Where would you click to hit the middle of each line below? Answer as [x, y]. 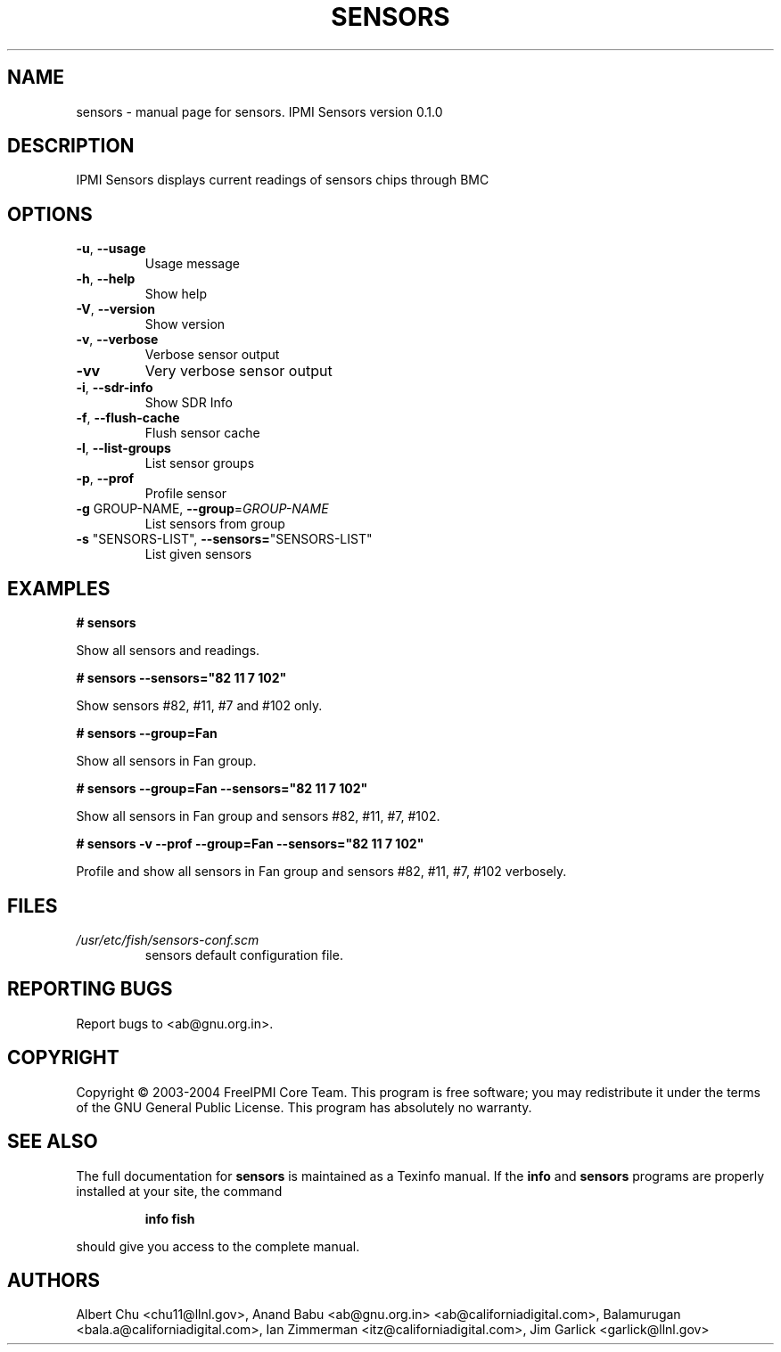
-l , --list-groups [123, 448]
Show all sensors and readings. [168, 651]
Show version [185, 324]
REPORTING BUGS [90, 989]
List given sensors [198, 554]
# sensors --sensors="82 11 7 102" [181, 678]
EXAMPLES [59, 588]
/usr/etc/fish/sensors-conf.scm [168, 939]
